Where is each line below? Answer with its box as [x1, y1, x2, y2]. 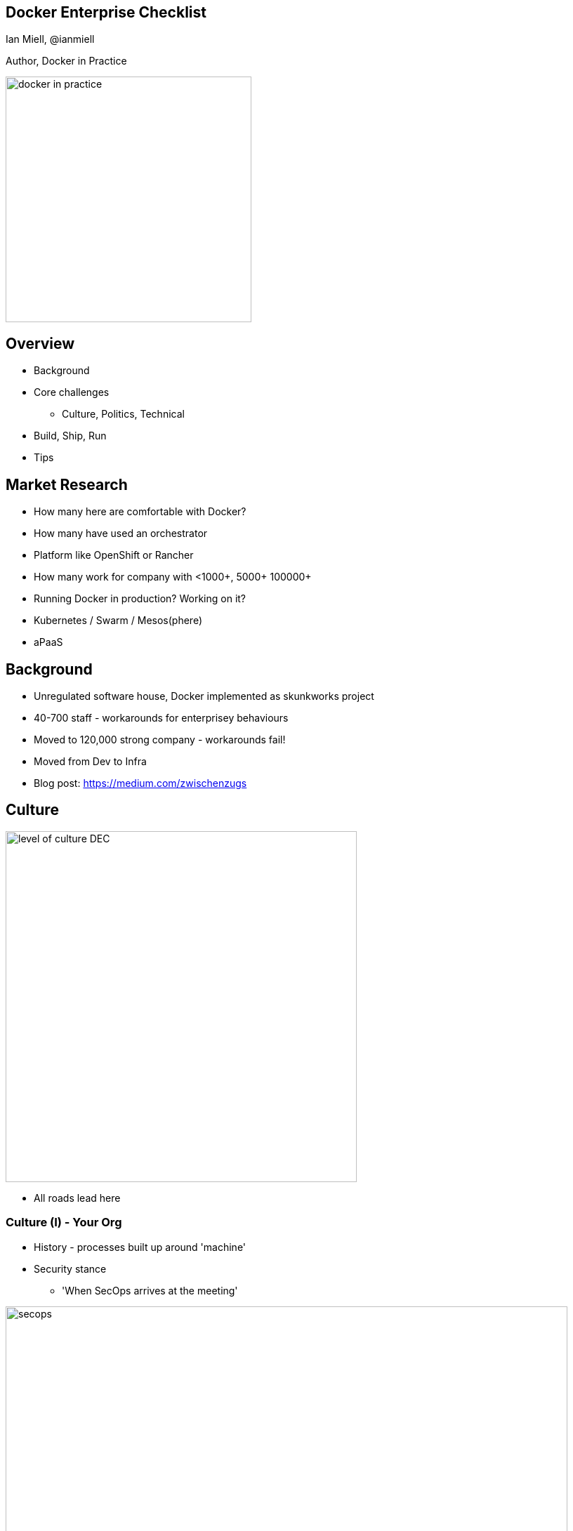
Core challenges [34, 386, 110, 399]
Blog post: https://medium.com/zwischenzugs [34, 776, 247, 789]
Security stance [34, 1262, 107, 1275]
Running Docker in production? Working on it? [34, 592, 246, 605]
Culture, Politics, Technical [62, 408, 185, 420]
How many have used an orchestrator [34, 527, 208, 540]
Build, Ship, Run [34, 430, 107, 442]
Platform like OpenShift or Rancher [34, 549, 194, 562]
